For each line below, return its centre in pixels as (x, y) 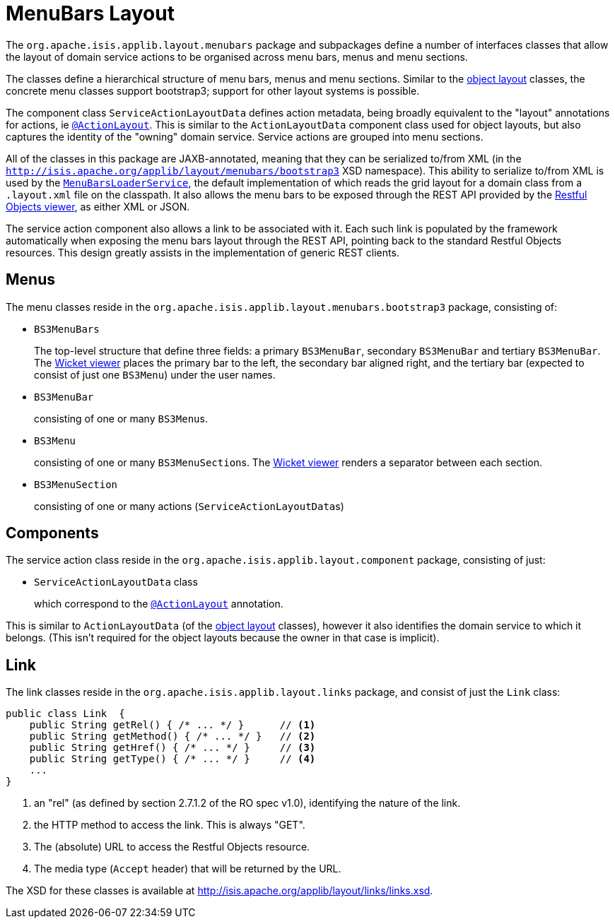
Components (52, 533)
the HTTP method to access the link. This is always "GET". (170, 825)
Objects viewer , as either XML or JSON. (98, 206)
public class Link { (65, 714)
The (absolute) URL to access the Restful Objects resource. (172, 847)
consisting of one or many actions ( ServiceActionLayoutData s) (189, 506)
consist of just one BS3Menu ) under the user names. (155, 374)
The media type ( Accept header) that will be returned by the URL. (188, 869)
